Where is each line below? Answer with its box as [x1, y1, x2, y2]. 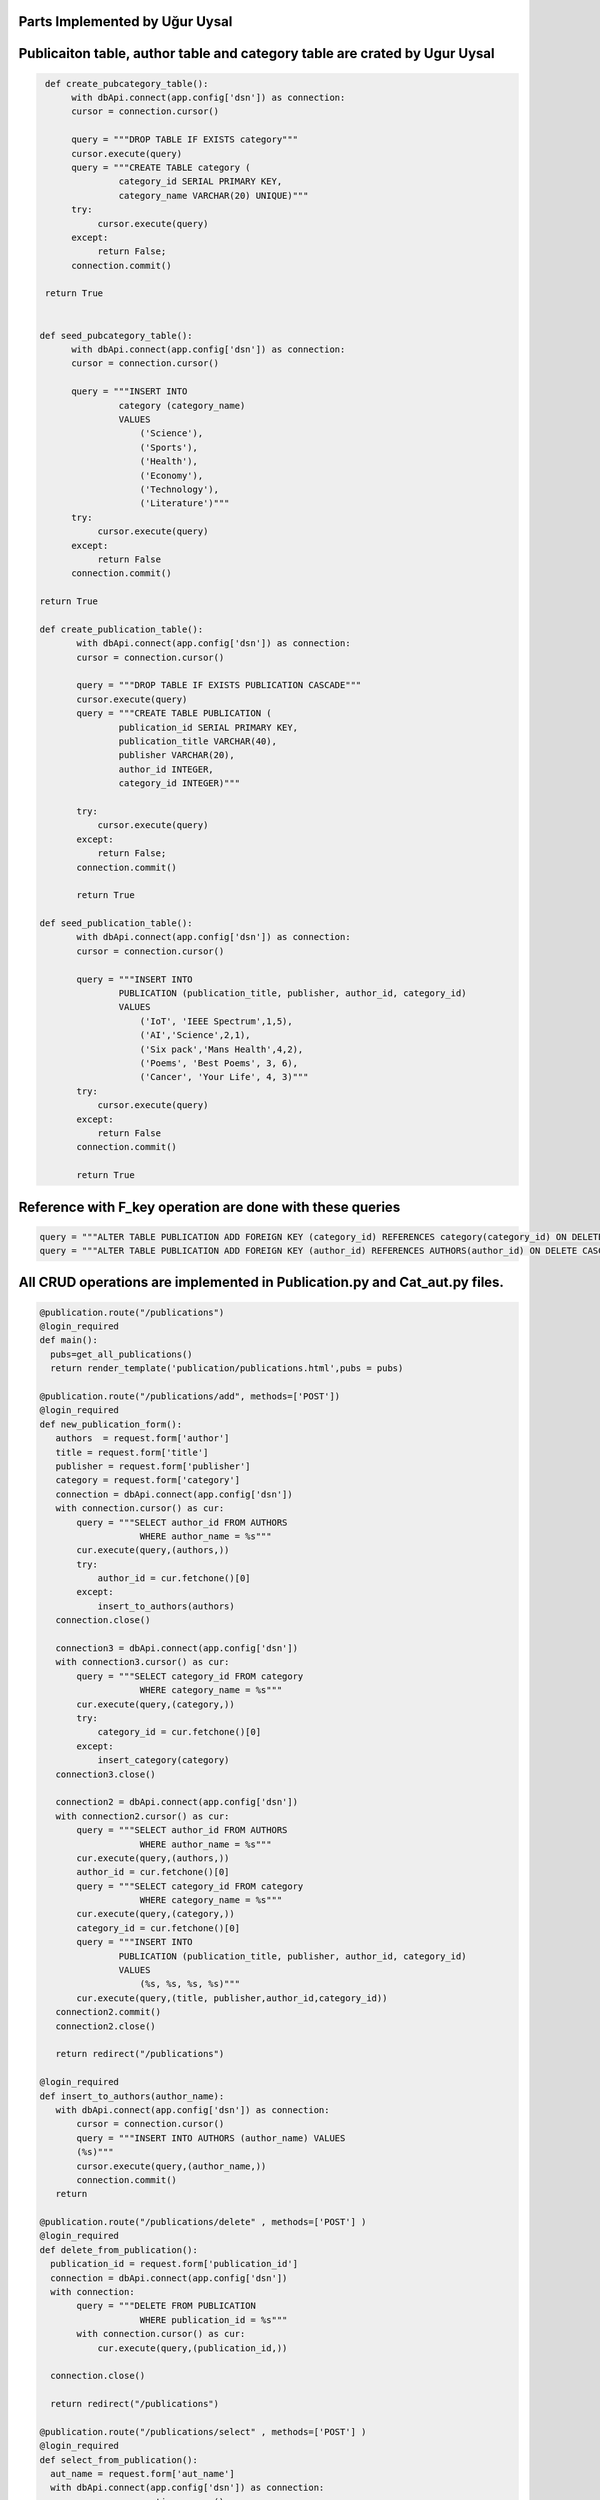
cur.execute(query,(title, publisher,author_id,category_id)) [76, 1992, 388, 2004]
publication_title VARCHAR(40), [118, 735, 277, 747]
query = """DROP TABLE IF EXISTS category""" [71, 134, 299, 145]
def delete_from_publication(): [39, 2244, 199, 2255]
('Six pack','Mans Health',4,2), [139, 1043, 304, 1055]
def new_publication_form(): [39, 1418, 183, 1430]
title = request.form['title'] [55, 1446, 209, 1458]
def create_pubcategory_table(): [45, 78, 209, 89]
